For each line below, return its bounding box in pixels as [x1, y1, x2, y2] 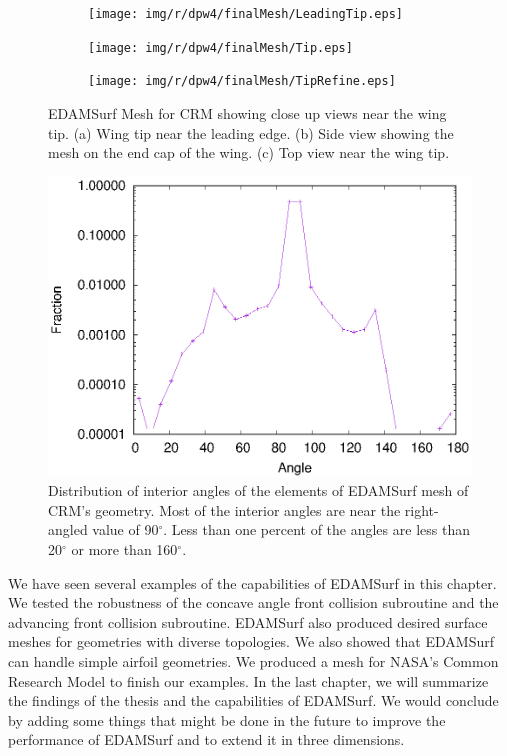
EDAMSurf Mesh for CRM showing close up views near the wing [48, 102, 447, 123]
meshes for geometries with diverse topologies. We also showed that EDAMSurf [8, 631, 494, 652]
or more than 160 [71, 539, 178, 560]
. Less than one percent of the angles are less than [163, 519, 470, 540]
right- [404, 499, 439, 520]
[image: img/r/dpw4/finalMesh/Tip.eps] [88, 40, 353, 55]
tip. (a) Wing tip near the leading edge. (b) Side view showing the [48, 122, 454, 143]
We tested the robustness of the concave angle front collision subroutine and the [8, 592, 499, 613]
